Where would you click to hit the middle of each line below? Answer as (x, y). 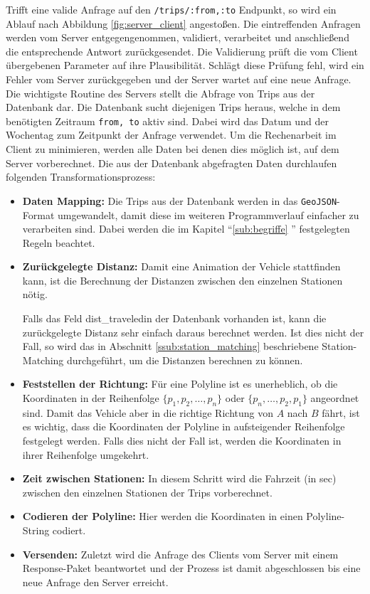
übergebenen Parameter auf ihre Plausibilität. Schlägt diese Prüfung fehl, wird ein (185, 65)
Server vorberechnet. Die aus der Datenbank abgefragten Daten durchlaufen (171, 163)
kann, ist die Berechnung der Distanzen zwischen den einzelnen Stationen (183, 280)
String (36, 530)
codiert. (69, 530)
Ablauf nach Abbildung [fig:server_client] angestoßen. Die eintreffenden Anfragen (183, 23)
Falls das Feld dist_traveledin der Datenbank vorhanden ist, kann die (174, 318)
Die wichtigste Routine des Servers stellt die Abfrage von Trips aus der (160, 93)
